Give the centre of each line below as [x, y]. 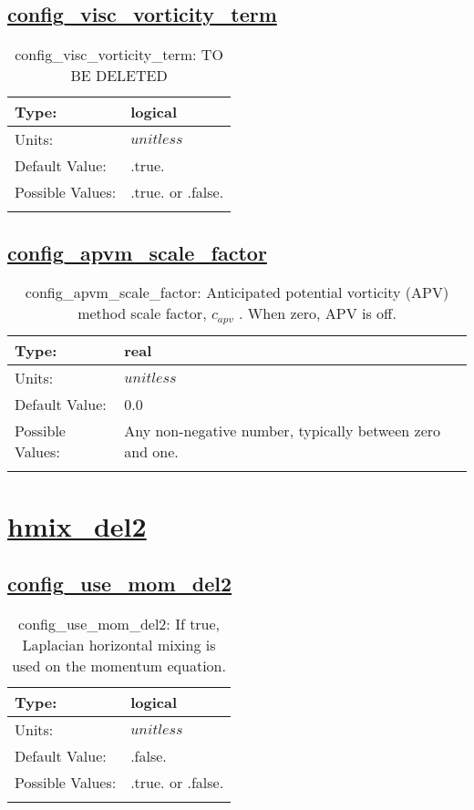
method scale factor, [142, 313]
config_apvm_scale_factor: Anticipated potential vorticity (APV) [237, 292]
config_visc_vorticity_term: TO [119, 55]
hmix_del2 [77, 525]
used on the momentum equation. [119, 665]
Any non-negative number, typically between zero [283, 431]
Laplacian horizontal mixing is [119, 644]
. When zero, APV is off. [318, 313]
